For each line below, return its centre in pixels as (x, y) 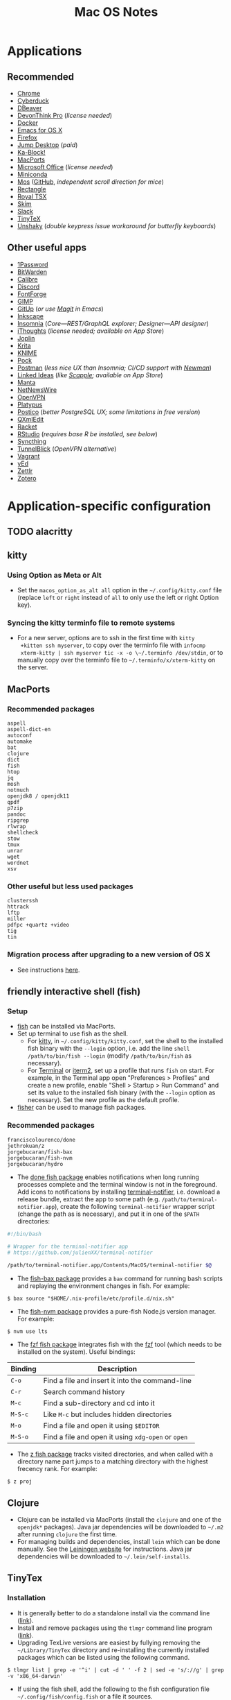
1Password (33, 264)
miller (17, 919)
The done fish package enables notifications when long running (108, 1177)
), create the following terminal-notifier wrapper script (135, 1206)
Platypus (30, 404)
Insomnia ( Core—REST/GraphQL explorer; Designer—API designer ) (113, 323)
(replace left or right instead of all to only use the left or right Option (118, 598)
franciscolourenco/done (41, 1140)
